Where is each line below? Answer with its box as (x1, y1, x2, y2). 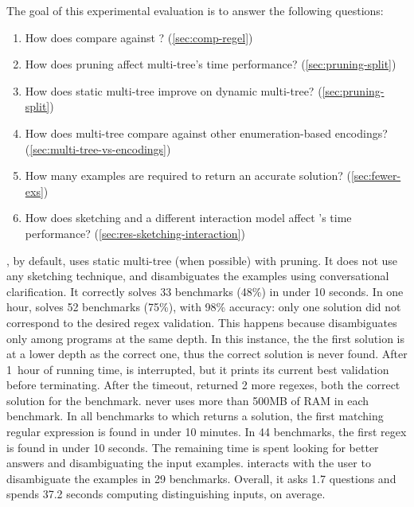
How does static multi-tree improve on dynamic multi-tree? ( (25, 82, 322, 99)
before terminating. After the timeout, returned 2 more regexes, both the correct (6, 376, 400, 393)
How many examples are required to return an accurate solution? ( (25, 167, 351, 184)
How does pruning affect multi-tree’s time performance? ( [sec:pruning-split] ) (25, 56, 396, 72)
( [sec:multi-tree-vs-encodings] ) (25, 140, 171, 157)
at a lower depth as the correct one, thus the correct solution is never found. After (6, 345, 408, 362)
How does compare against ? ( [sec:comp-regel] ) (25, 29, 253, 45)
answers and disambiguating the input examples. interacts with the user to (6, 454, 371, 471)
